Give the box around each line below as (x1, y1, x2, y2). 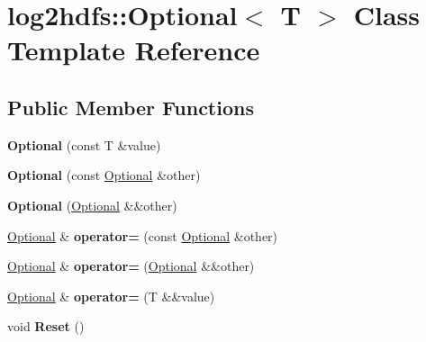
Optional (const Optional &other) (7, 166, 201, 184)
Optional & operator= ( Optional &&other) (7, 256, 255, 275)
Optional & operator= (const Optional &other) (7, 226, 278, 245)
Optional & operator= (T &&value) (7, 286, 215, 305)
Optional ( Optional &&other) (7, 195, 177, 214)
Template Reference (7, 31, 260, 68)
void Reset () (7, 317, 85, 336)
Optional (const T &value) (7, 135, 161, 154)
